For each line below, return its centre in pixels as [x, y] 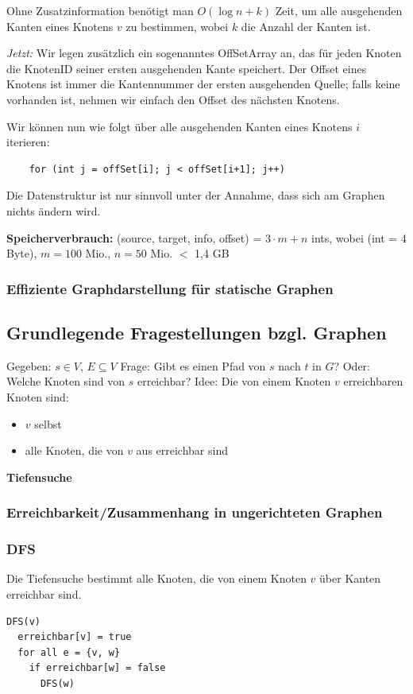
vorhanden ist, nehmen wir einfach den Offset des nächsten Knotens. [173, 99]
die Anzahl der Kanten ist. [306, 26]
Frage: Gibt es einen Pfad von [193, 365]
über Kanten [350, 578]
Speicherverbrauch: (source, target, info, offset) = [134, 237]
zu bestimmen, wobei [177, 26]
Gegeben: [29, 365]
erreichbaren [373, 381]
